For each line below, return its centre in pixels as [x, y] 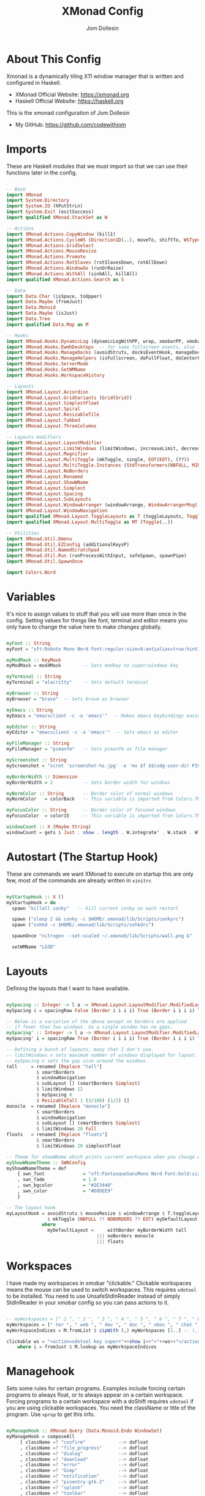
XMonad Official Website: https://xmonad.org [72, 94]
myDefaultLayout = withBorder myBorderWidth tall [117, 1231]
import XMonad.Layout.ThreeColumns [52, 426]
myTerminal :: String [34, 677]
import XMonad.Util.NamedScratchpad [53, 550]
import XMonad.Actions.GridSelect [50, 245]
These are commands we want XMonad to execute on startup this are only [100, 874]
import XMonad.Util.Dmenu [39, 539]
